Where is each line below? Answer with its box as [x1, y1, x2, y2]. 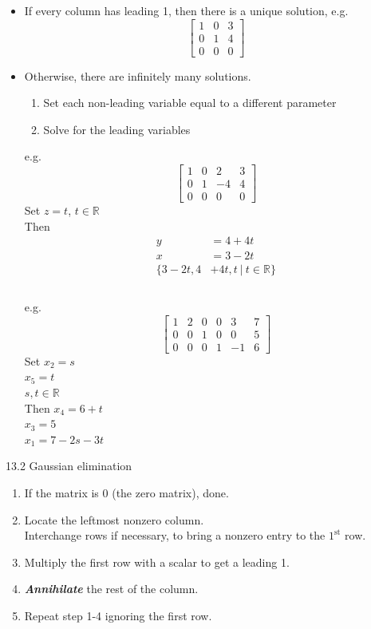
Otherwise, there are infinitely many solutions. [24, 67, 251, 84]
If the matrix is [24, 484, 99, 500]
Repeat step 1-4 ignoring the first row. [24, 607, 212, 623]
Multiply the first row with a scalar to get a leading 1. [24, 553, 290, 570]
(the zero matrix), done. [112, 484, 229, 500]
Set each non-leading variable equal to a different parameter [43, 94, 337, 111]
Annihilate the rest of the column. [24, 580, 199, 597]
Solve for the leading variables [43, 121, 191, 137]
